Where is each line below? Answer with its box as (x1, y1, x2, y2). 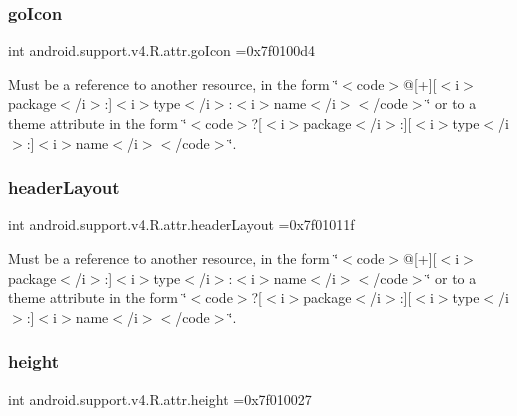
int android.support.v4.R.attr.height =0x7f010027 (8, 388, 312, 409)
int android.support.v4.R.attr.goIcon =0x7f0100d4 (8, 40, 315, 61)
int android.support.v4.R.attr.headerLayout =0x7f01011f (8, 214, 355, 235)
